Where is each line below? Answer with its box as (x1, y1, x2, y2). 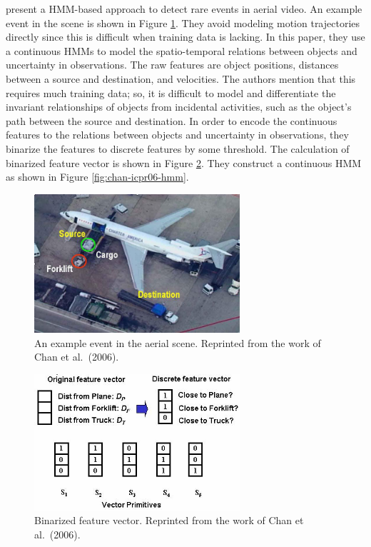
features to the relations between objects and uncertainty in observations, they (6, 127, 349, 142)
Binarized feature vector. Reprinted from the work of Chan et (34, 513, 304, 528)
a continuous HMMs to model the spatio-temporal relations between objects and (6, 43, 357, 58)
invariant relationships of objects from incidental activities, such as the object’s (6, 99, 352, 114)
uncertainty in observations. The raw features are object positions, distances (6, 57, 339, 72)
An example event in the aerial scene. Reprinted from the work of (34, 335, 321, 350)
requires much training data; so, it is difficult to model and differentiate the (6, 85, 336, 100)
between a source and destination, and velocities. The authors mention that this (6, 71, 356, 86)
